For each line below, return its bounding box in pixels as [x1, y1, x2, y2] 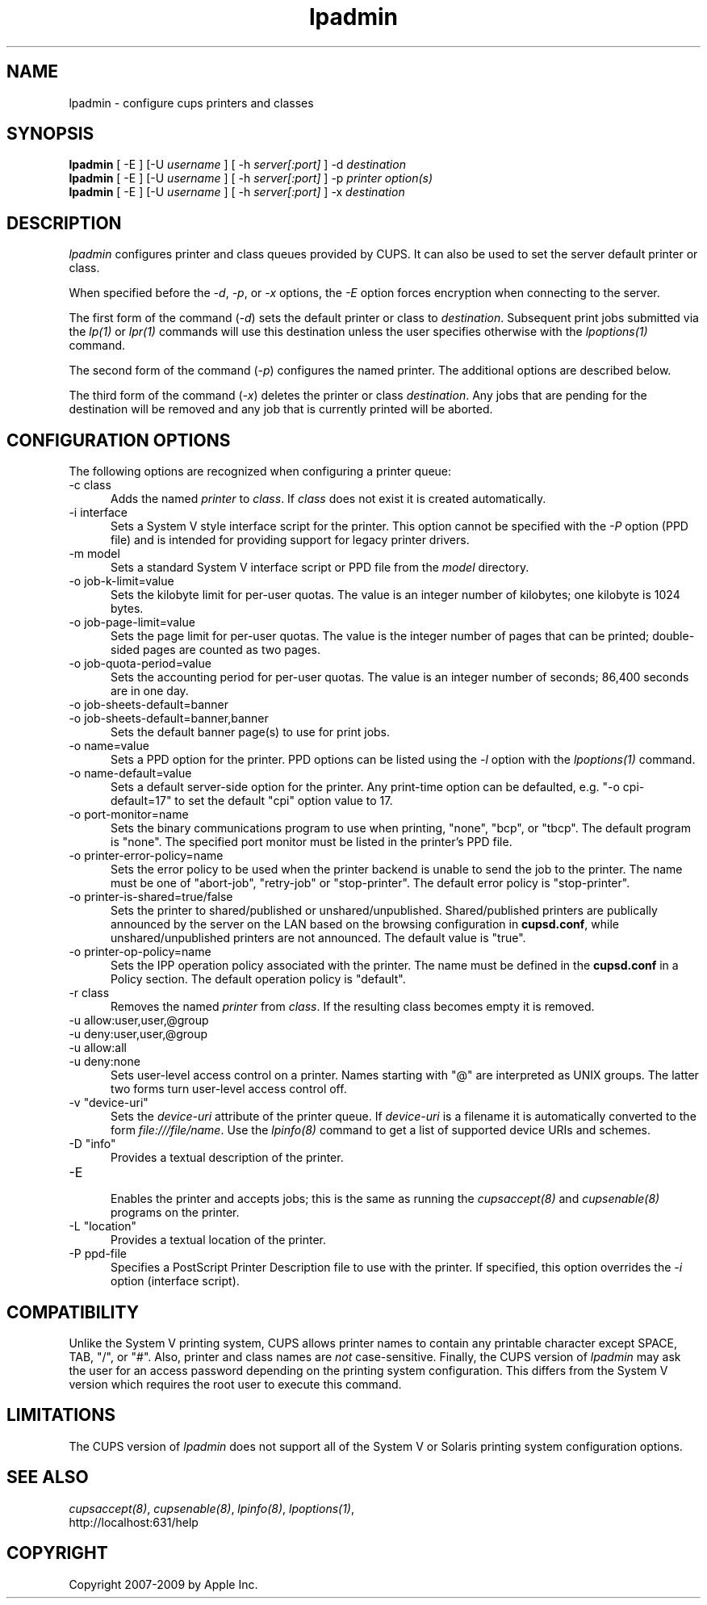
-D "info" [69, 1137, 116, 1151]
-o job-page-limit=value [69, 615, 195, 630]
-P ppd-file [69, 1247, 127, 1261]
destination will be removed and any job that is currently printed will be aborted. [69, 402, 493, 417]
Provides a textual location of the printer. [111, 1233, 326, 1247]
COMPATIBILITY [6, 1301, 139, 1322]
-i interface [69, 505, 128, 520]
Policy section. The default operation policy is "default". [111, 972, 406, 987]
